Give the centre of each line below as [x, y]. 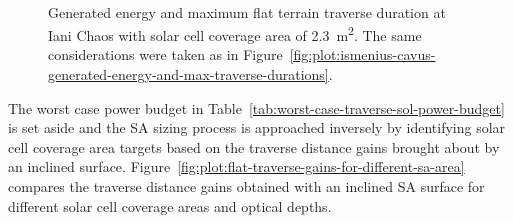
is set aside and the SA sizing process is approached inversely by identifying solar [257, 127]
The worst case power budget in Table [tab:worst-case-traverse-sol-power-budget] [256, 107]
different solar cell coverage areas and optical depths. [170, 205]
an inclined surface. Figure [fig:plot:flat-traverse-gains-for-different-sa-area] [236, 166]
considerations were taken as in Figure [165, 54]
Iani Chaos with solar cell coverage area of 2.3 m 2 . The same [235, 33]
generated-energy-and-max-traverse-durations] [188, 74]
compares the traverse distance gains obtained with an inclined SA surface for [246, 186]
